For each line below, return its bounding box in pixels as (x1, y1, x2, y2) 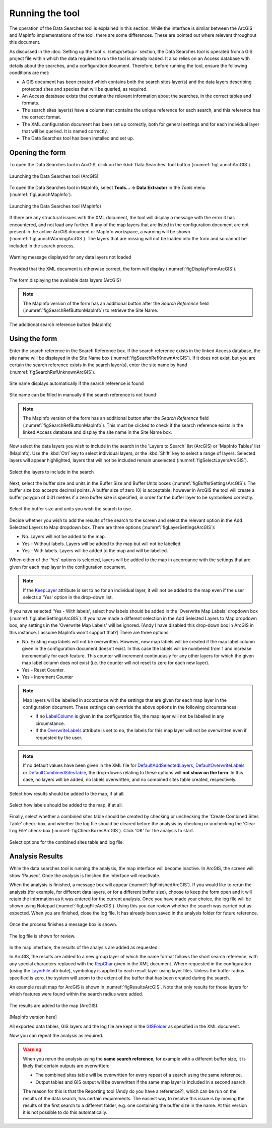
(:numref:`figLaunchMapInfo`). (9, 191, 73, 197)
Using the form (9, 335, 57, 343)
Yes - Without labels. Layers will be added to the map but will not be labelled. (22, 541, 182, 547)
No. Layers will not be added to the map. (22, 534, 106, 540)
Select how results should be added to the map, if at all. (9, 790, 125, 797)
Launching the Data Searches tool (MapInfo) (9, 203, 101, 209)
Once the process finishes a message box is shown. (9, 921, 118, 927)
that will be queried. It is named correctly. (22, 128, 108, 135)
